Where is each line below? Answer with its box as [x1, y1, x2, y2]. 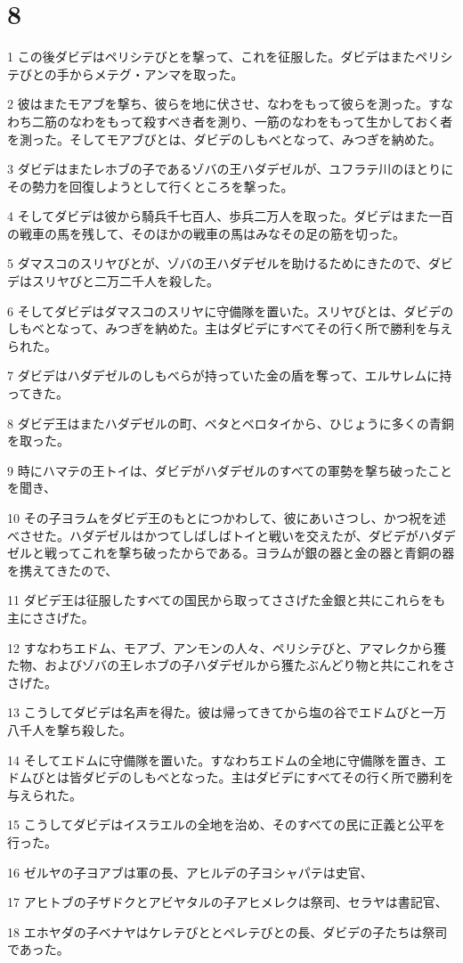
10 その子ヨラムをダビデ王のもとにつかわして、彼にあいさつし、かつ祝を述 [7, 509, 446, 526]
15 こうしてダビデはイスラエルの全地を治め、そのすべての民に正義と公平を [7, 815, 446, 834]
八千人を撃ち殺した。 [7, 720, 132, 739]
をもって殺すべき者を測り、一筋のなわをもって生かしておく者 [93, 111, 453, 130]
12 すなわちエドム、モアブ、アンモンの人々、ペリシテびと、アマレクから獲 [7, 638, 447, 657]
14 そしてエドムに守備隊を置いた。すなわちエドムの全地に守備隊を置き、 [7, 750, 435, 769]
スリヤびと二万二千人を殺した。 [31, 272, 219, 290]
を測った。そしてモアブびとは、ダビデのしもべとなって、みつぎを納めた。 [7, 129, 442, 148]
